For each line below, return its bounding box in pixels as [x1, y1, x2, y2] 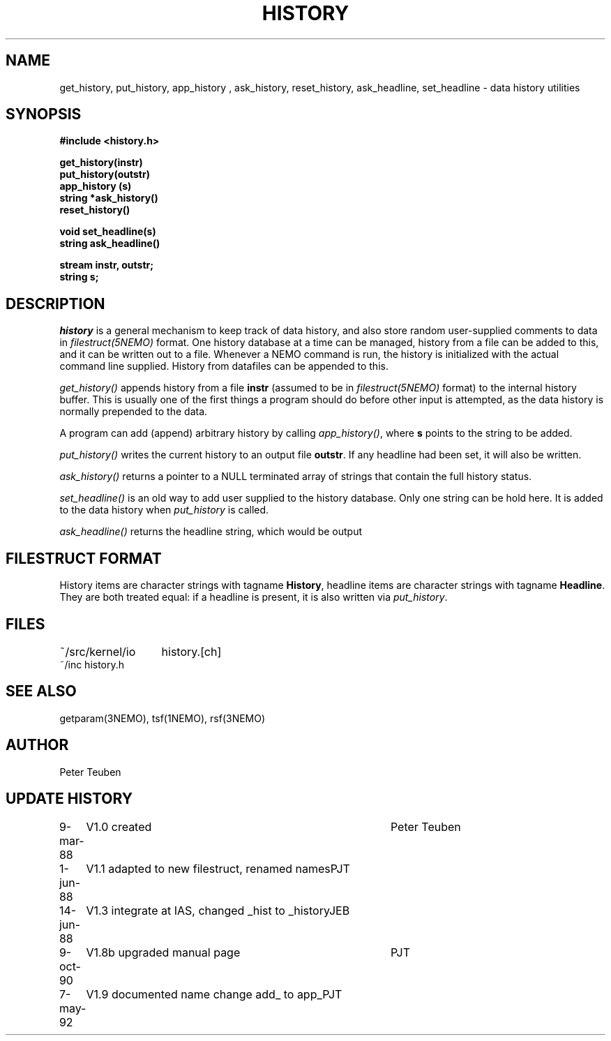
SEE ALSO [6, 682, 77, 701]
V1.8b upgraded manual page [86, 945, 241, 959]
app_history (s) [59, 180, 132, 193]
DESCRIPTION [6, 294, 105, 313]
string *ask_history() [59, 192, 158, 204]
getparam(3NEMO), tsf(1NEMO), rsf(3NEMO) [59, 712, 266, 724]
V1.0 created [86, 819, 152, 834]
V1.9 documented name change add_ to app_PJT [86, 987, 342, 1001]
